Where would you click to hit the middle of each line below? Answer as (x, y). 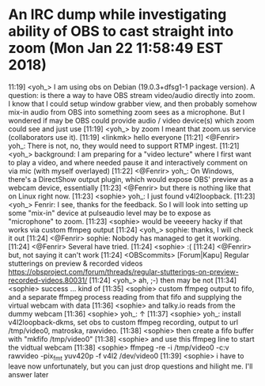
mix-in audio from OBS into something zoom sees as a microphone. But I (127, 112)
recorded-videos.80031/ (48, 280)
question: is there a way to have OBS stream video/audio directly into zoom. (132, 95)
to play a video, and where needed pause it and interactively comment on (128, 162)
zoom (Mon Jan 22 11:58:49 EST (116, 48)
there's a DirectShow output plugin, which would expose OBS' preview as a (131, 179)
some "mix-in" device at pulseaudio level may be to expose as (110, 213)
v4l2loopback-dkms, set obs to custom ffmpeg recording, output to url (123, 322)
